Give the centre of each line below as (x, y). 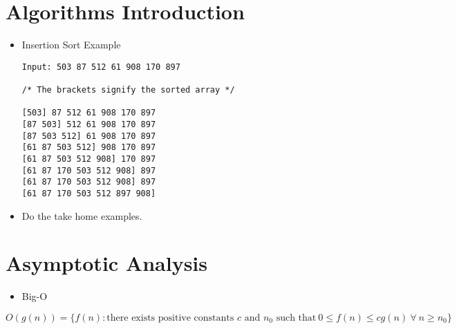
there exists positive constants (170, 318)
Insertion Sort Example (71, 45)
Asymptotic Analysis (107, 263)
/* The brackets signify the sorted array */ (128, 90)
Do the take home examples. (82, 215)
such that (296, 318)
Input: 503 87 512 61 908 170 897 (101, 67)
